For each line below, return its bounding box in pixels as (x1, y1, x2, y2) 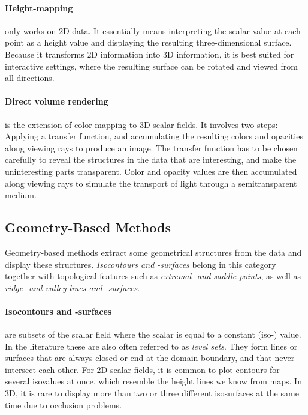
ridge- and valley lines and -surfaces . (5, 281, 140, 294)
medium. (5, 189, 37, 201)
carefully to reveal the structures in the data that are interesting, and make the (5, 153, 297, 166)
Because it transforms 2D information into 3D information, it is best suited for (5, 47, 294, 60)
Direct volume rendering (5, 95, 108, 108)
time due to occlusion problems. (5, 398, 122, 411)
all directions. (5, 71, 55, 84)
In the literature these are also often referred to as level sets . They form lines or (5, 339, 298, 352)
